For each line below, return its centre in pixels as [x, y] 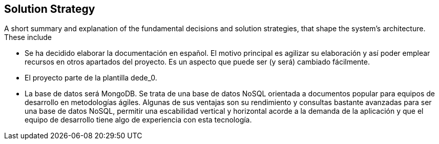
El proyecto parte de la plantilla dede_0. [91, 78]
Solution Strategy [50, 9]
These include [28, 37]
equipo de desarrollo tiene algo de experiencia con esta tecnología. [138, 120]
